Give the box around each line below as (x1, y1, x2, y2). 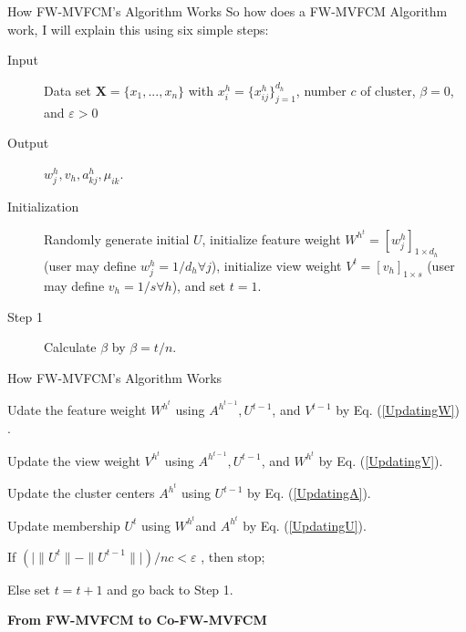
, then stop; (201, 546, 265, 565)
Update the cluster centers (7, 483, 155, 502)
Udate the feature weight (7, 400, 147, 420)
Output (7, 133, 49, 152)
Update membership (7, 515, 120, 534)
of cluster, (360, 80, 416, 99)
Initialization (7, 196, 79, 215)
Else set (7, 579, 50, 598)
